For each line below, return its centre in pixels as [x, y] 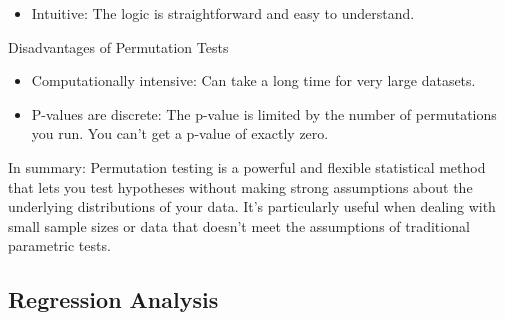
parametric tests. [59, 245]
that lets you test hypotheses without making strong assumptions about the [240, 186]
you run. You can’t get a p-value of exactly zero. [180, 133]
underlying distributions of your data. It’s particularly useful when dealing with [252, 206]
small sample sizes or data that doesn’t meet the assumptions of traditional [239, 225]
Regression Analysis [113, 299]
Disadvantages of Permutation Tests [118, 46]
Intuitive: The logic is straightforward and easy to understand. [223, 13]
